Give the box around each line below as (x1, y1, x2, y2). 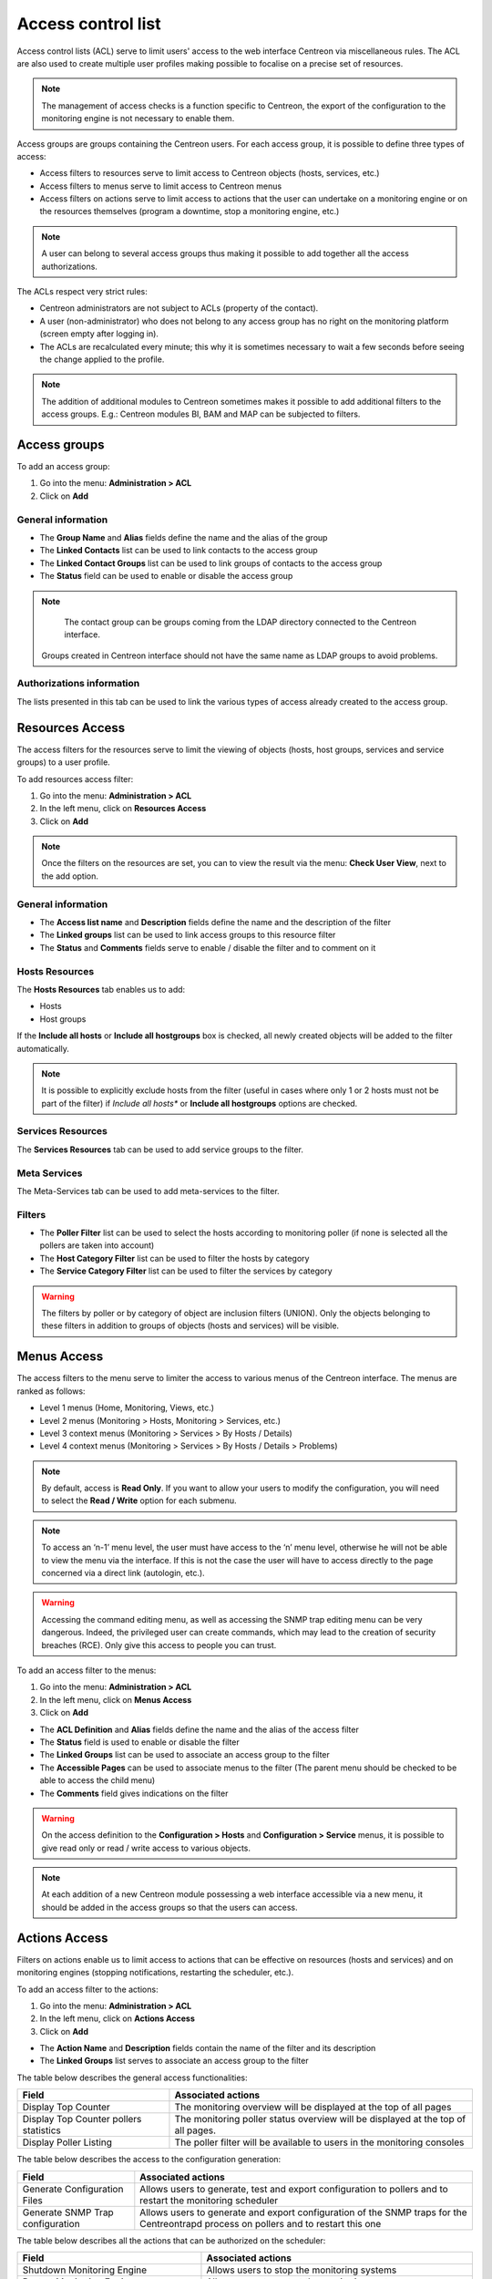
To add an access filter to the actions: (16, 1984, 159, 1995)
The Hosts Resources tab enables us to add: (16, 984, 186, 995)
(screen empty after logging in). (39, 328, 159, 339)
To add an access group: (16, 461, 110, 472)
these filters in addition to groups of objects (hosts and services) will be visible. (41, 1320, 340, 1331)
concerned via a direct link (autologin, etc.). (41, 1568, 205, 1579)
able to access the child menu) (39, 1775, 156, 1786)
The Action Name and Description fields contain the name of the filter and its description (39, 2043, 376, 2054)
